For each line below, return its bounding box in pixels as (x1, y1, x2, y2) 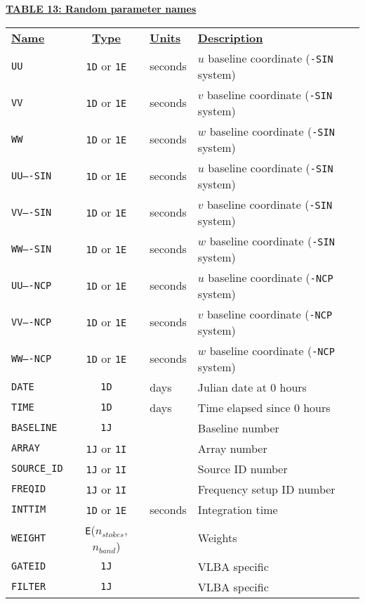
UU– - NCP (11, 279, 52, 291)
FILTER (11, 581, 46, 593)
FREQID (11, 483, 46, 495)
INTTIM (11, 503, 46, 515)
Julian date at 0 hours (197, 378, 307, 395)
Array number (197, 439, 267, 456)
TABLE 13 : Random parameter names (6, 1, 197, 15)
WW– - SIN (11, 243, 52, 255)
